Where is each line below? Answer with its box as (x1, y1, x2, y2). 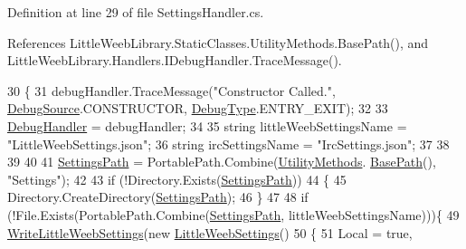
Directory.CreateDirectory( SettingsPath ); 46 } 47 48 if (7, 187, 309, 206)
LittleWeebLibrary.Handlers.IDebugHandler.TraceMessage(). (7, 51, 342, 70)
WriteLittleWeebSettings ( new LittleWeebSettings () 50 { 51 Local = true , (7, 223, 413, 242)
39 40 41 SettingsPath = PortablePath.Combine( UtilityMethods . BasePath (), (7, 152, 436, 171)
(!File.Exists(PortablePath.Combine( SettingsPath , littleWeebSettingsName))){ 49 (7, 205, 460, 224)
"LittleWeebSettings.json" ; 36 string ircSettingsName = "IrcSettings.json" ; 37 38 (7, 134, 450, 153)
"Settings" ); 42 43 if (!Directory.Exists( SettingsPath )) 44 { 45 (7, 169, 347, 188)
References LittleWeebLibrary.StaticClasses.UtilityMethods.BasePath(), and (7, 33, 429, 52)
